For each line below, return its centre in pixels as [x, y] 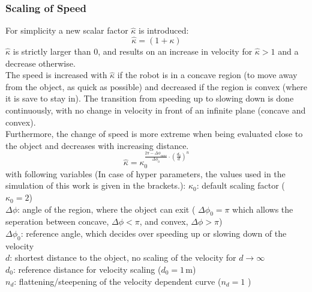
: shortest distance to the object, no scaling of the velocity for [123, 257]
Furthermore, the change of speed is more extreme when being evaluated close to [154, 134]
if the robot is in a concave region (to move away [207, 75]
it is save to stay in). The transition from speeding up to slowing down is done [150, 98]
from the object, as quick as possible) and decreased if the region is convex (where [157, 86]
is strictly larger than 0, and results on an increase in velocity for [133, 51]
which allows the [263, 209]
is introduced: [164, 30]
